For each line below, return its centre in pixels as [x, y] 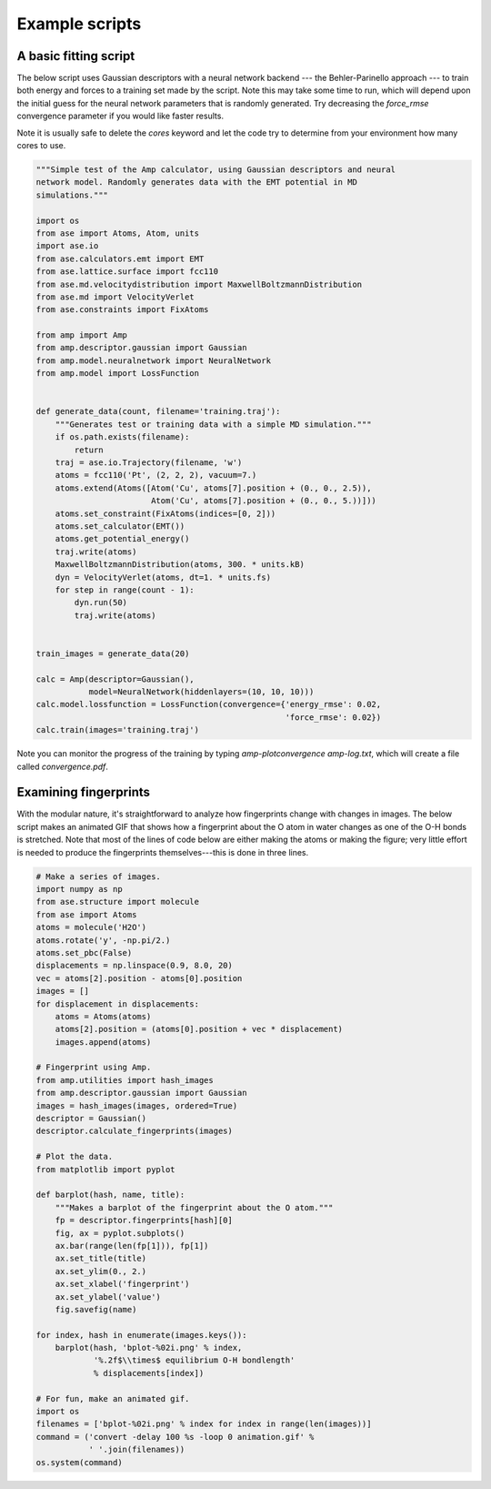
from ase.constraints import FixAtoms [122, 310]
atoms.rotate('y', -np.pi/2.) [103, 940]
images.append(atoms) [103, 1042]
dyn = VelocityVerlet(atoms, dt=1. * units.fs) [163, 577]
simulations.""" [72, 195]
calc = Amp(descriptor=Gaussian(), [115, 679]
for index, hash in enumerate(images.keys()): [141, 1335]
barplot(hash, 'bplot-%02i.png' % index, [149, 1348]
